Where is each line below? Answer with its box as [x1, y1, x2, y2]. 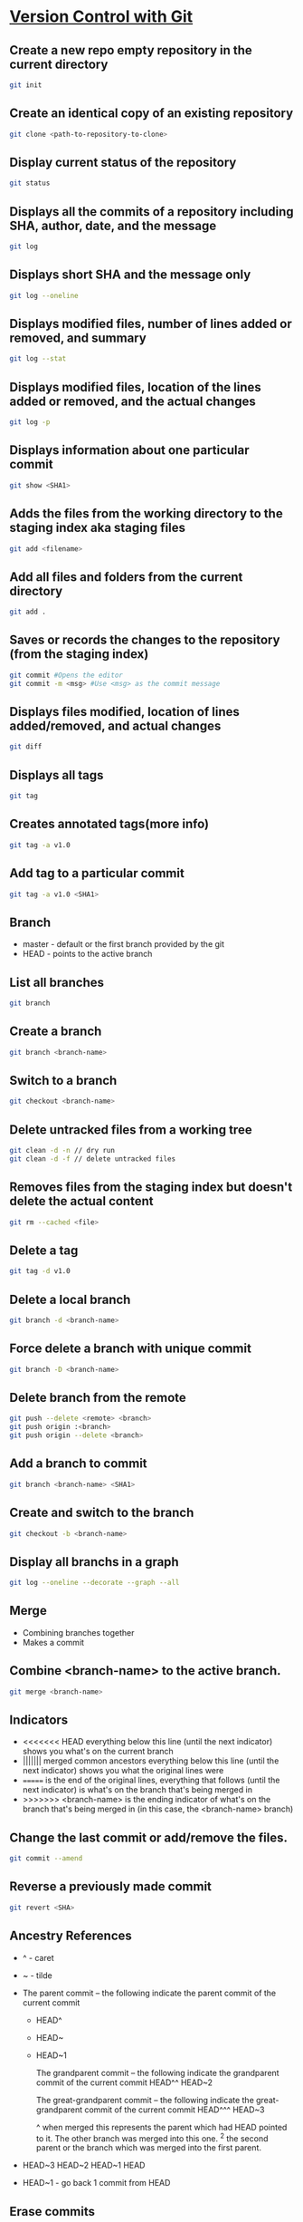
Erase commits [9, 2204, 96, 2219]
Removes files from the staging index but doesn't [9, 1180, 293, 1195]
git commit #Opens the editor [9, 671, 124, 680]
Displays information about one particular [9, 442, 250, 459]
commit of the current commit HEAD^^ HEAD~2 [35, 2077, 213, 2088]
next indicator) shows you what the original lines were [22, 1765, 224, 1776]
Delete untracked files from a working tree [9, 1122, 252, 1137]
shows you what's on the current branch [22, 1746, 174, 1757]
